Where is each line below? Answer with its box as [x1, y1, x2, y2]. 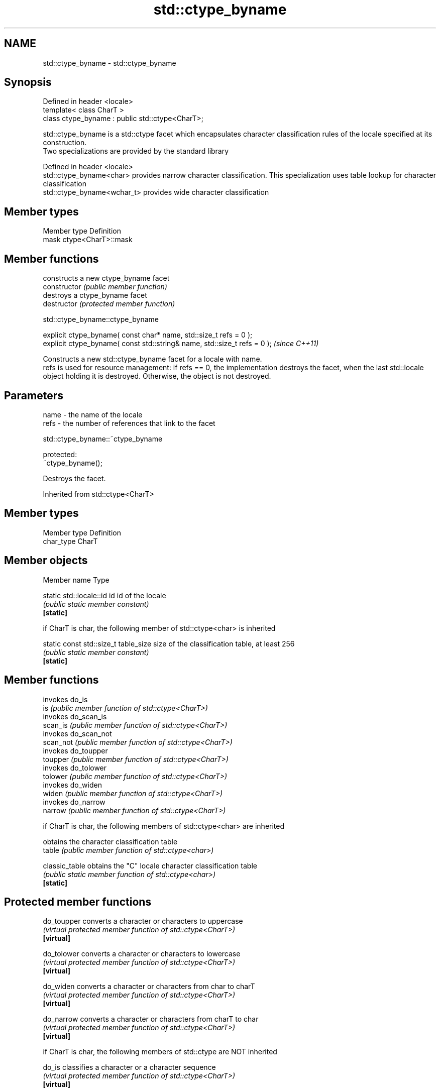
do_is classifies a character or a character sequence [43, 1063, 216, 1072]
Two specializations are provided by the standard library [43, 147, 229, 156]
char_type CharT [43, 536, 98, 545]
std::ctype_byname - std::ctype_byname [43, 58, 176, 67]
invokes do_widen [43, 780, 102, 789]
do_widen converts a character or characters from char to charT [43, 982, 255, 991]
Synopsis [4, 76, 52, 89]
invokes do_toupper [43, 746, 108, 755]
